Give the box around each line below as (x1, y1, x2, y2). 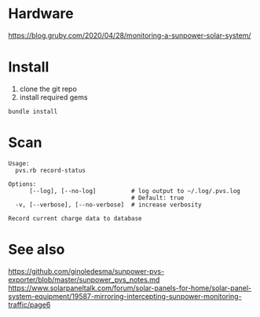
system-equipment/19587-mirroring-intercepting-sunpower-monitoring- (8, 291, 242, 301)
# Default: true (130, 194, 185, 202)
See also (8, 241, 65, 258)
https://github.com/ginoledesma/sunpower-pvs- (8, 266, 165, 275)
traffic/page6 (8, 300, 51, 309)
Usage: (8, 159, 30, 167)
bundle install (8, 107, 58, 115)
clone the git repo (19, 84, 77, 93)
